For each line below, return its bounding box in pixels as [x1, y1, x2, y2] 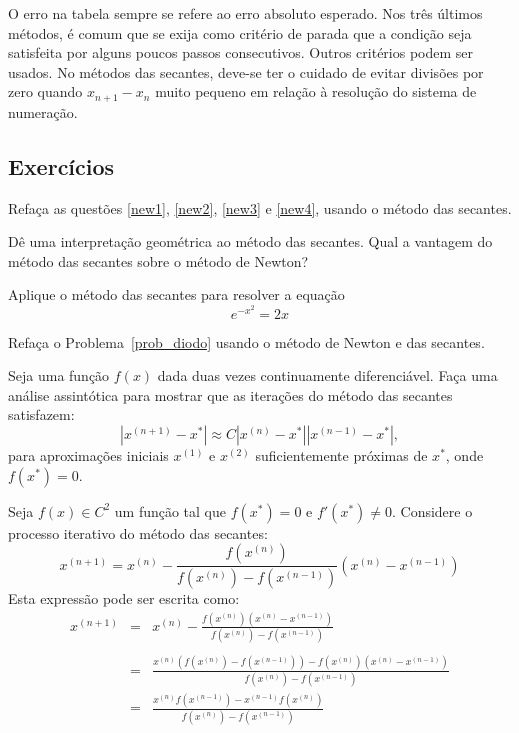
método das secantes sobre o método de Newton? [8, 250, 309, 271]
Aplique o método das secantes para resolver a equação [8, 284, 345, 305]
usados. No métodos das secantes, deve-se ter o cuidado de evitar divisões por [8, 61, 484, 82]
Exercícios [8, 150, 115, 181]
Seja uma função [8, 365, 110, 386]
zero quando [8, 81, 83, 102]
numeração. [8, 101, 78, 122]
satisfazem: [8, 404, 75, 425]
